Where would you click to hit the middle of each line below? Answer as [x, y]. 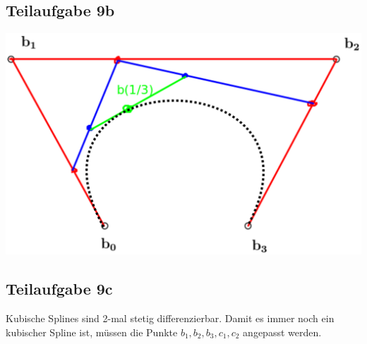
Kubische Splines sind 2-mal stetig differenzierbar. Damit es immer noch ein [170, 318]
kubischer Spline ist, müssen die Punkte [92, 332]
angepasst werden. [282, 332]
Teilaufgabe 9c [59, 289]
